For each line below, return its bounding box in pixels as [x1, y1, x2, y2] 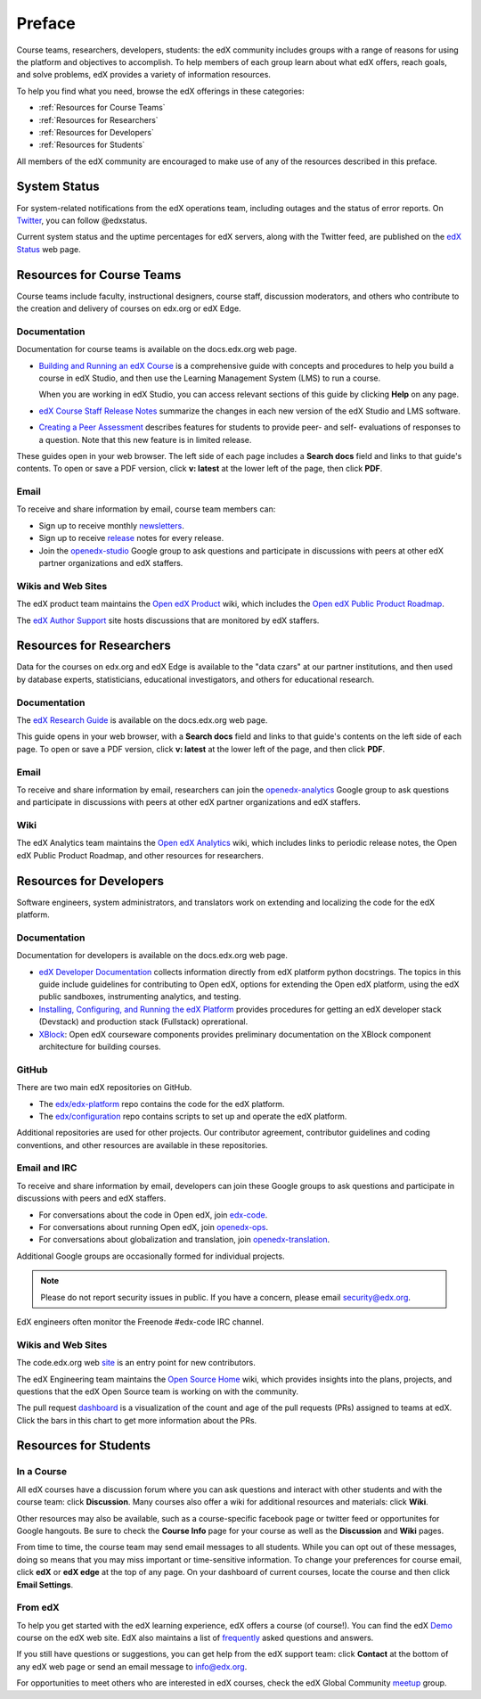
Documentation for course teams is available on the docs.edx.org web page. [16, 344, 298, 355]
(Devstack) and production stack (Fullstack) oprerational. [38, 1016, 249, 1027]
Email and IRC [16, 1161, 77, 1174]
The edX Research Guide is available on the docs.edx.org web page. [16, 714, 268, 726]
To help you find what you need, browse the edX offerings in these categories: [16, 86, 305, 96]
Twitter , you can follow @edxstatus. [16, 215, 148, 226]
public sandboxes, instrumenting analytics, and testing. [38, 991, 241, 1002]
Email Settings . [16, 1579, 74, 1590]
